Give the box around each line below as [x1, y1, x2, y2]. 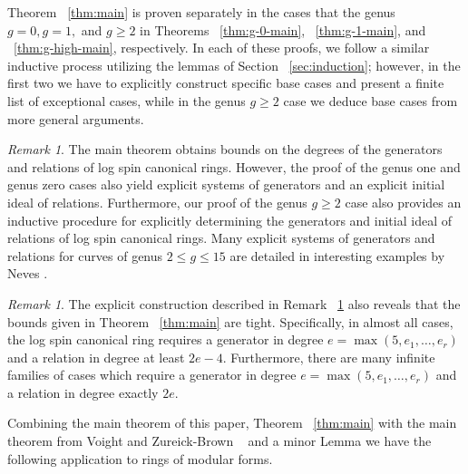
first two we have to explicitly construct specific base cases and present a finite [7, 73, 444, 92]
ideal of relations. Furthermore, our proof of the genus [7, 192, 307, 211]
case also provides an [345, 192, 462, 211]
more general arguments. [7, 109, 144, 128]
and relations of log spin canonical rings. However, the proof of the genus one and [7, 157, 461, 176]
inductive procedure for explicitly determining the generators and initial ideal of [7, 210, 452, 229]
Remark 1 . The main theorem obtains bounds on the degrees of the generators [7, 140, 443, 159]
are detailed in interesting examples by [229, 246, 445, 265]
